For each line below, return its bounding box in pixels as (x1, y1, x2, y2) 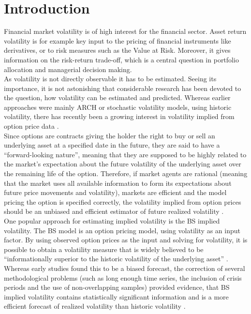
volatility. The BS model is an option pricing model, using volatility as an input (4, 225, 240, 235)
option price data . (4, 121, 59, 131)
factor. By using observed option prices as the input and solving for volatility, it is (4, 235, 248, 245)
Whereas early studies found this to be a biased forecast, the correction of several (4, 263, 245, 273)
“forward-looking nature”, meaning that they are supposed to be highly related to (4, 149, 247, 159)
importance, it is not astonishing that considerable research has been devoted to (4, 83, 241, 93)
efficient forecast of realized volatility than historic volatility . (4, 301, 186, 311)
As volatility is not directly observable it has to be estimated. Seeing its (4, 74, 217, 84)
